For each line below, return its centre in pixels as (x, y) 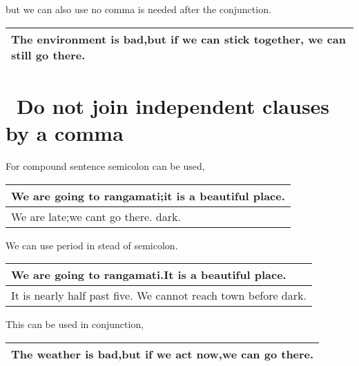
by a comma (65, 132)
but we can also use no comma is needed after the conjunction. (138, 9)
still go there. (48, 55)
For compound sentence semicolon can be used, (105, 165)
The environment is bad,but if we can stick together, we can (179, 39)
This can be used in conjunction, (75, 324)
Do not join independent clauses (173, 105)
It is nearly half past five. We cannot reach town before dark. (159, 296)
